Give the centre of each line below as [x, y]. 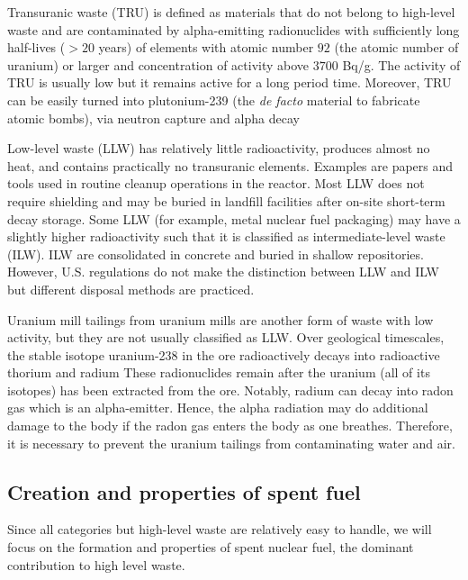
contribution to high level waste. [96, 564]
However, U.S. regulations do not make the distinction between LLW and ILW [223, 272]
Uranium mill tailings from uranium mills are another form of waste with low [220, 319]
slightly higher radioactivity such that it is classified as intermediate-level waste [226, 236]
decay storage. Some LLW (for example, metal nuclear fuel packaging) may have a [234, 218]
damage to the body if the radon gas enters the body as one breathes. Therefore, [230, 426]
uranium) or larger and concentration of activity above [158, 64]
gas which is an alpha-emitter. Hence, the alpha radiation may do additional [218, 408]
